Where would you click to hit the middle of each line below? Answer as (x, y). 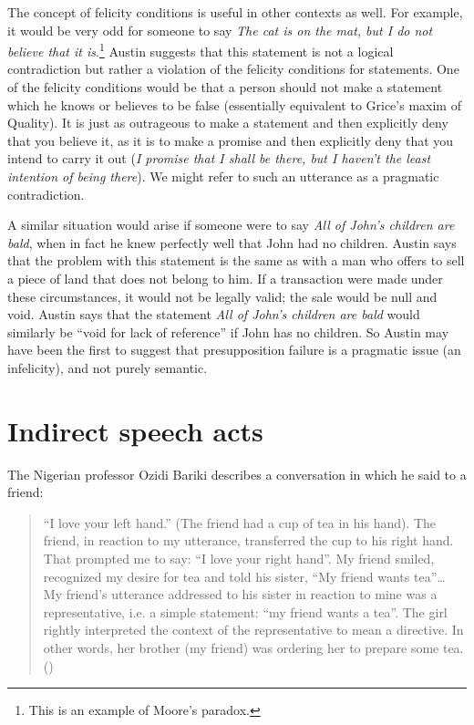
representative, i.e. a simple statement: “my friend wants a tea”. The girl (245, 611)
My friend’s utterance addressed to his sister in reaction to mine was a (240, 594)
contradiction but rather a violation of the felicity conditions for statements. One (233, 69)
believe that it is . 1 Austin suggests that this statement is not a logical (201, 50)
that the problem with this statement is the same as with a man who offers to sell (236, 260)
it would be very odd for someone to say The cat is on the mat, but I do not (220, 30)
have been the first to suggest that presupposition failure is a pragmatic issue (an (234, 350)
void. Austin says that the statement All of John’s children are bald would (214, 314)
